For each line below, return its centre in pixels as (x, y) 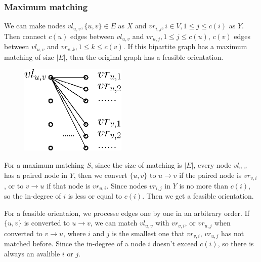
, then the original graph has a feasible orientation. (144, 57)
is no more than (204, 185)
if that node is (69, 185)
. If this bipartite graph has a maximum (185, 46)
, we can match (114, 223)
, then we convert (100, 175)
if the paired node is (210, 175)
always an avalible (32, 253)
